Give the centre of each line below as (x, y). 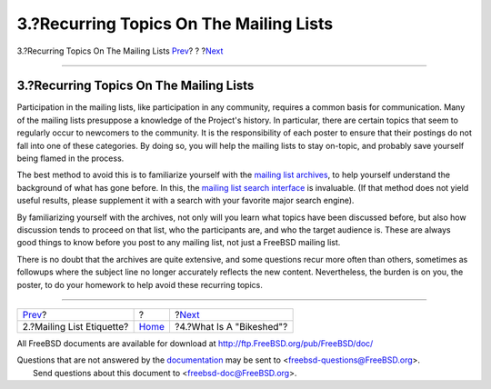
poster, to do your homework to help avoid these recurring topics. (140, 284)
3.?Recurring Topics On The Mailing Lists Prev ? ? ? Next (120, 51)
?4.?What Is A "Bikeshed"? (231, 326)
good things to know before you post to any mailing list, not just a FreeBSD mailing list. (179, 243)
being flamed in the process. (70, 158)
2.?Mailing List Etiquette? (75, 326)
